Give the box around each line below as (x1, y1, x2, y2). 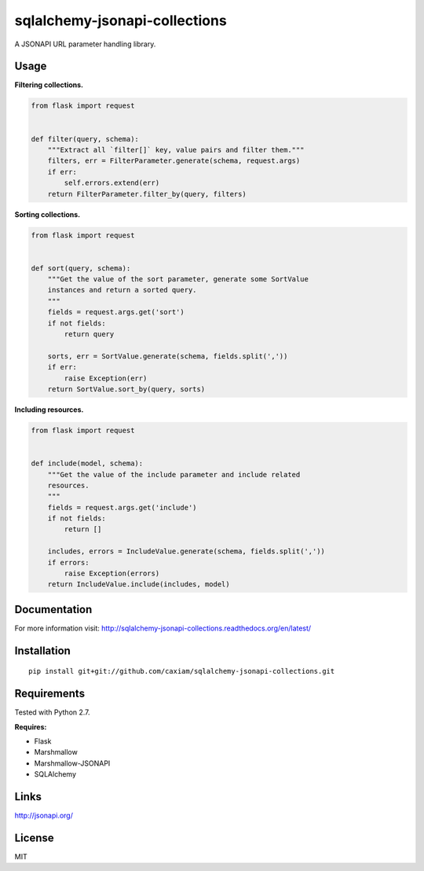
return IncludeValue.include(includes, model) (47, 580, 231, 589)
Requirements (14, 687, 86, 700)
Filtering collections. (14, 80, 84, 90)
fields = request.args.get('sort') (47, 307, 185, 317)
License (14, 831, 54, 844)
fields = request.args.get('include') (47, 503, 197, 512)
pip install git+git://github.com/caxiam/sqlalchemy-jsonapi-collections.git (28, 667, 335, 676)
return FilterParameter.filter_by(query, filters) (47, 189, 247, 198)
